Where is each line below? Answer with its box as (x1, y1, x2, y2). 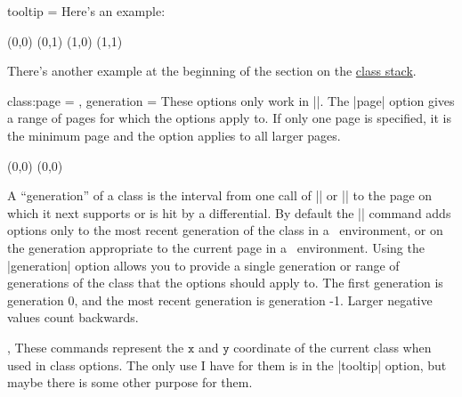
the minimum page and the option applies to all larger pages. (7, 126, 341, 144)
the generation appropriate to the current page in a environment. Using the (7, 238, 425, 256)
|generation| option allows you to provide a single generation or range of (7, 255, 400, 274)
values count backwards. (7, 308, 139, 327)
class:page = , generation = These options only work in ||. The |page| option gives (7, 91, 455, 109)
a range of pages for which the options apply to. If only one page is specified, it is (7, 109, 452, 127)
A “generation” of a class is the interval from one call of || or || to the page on (7, 186, 433, 205)
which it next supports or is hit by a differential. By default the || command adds (7, 203, 451, 222)
